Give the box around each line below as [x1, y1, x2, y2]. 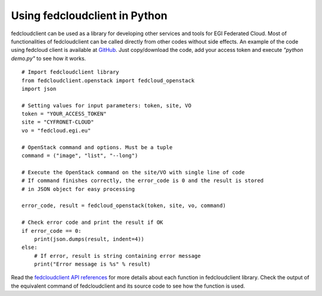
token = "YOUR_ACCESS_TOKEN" [21, 110, 107, 118]
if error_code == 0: [21, 227, 82, 234]
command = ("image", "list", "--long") [21, 152, 138, 159]
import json [21, 85, 57, 92]
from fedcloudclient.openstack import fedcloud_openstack [21, 77, 195, 84]
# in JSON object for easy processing [21, 186, 135, 192]
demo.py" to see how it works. [11, 54, 86, 62]
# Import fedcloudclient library [21, 69, 119, 76]
